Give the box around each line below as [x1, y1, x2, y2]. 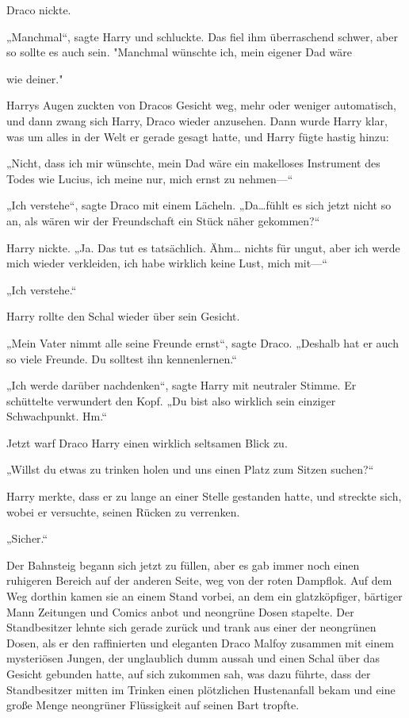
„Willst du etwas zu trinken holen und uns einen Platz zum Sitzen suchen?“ [6, 461, 374, 478]
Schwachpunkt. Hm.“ [6, 408, 107, 424]
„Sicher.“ [6, 530, 48, 547]
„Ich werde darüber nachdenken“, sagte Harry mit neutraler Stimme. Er [6, 377, 357, 394]
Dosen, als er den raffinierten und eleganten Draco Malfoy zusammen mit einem [6, 634, 394, 651]
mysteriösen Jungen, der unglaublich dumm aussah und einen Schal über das [6, 650, 380, 666]
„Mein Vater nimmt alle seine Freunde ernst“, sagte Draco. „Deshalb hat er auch [6, 334, 399, 351]
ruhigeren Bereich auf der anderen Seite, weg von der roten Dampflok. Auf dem [6, 572, 392, 589]
